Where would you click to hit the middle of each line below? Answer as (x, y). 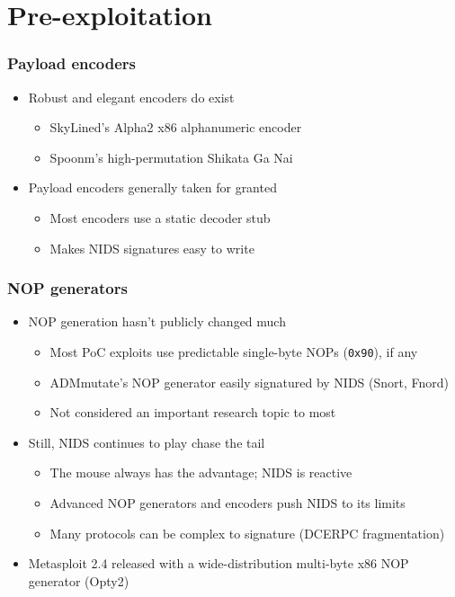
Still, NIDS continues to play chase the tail (147, 442)
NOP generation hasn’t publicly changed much (157, 321)
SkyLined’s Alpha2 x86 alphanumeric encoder (176, 127)
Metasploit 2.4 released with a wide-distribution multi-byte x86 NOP (219, 563)
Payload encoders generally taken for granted (152, 187)
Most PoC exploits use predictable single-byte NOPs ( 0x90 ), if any (234, 351)
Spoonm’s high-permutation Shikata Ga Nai (171, 157)
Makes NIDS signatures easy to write (152, 248)
